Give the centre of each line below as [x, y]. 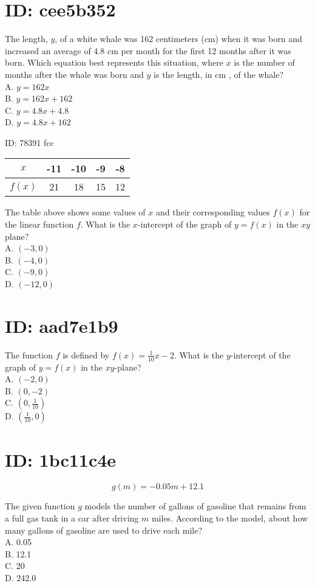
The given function [40, 506]
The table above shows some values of [75, 212]
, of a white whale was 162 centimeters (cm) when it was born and [178, 39]
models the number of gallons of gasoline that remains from [195, 506]
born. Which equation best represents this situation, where [114, 62]
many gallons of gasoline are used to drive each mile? [103, 530]
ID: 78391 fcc [29, 142]
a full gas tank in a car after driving [72, 518]
